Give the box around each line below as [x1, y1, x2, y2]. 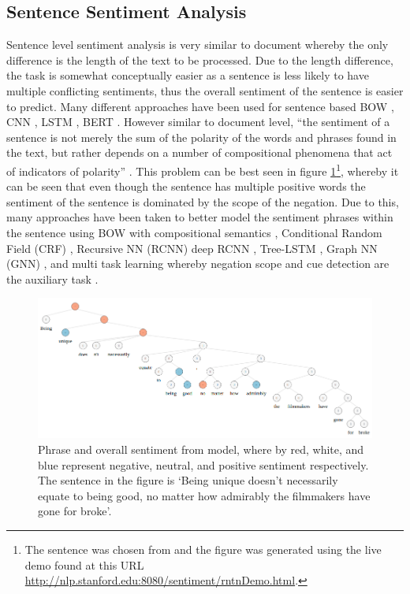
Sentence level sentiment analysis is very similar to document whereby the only [6, 36, 389, 53]
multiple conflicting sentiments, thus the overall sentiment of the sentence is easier [6, 82, 404, 98]
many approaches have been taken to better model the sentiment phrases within [6, 209, 393, 225]
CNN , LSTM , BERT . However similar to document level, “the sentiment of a [6, 113, 390, 130]
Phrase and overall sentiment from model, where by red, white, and [38, 441, 364, 458]
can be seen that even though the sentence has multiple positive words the [6, 178, 366, 195]
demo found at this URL [24, 556, 144, 573]
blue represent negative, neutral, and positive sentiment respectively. [38, 456, 369, 473]
